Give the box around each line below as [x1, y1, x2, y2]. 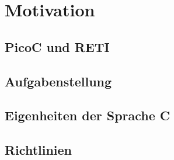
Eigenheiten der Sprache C [5, 106, 170, 124]
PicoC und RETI [5, 37, 110, 55]
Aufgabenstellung [5, 72, 112, 90]
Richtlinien [5, 141, 72, 159]
